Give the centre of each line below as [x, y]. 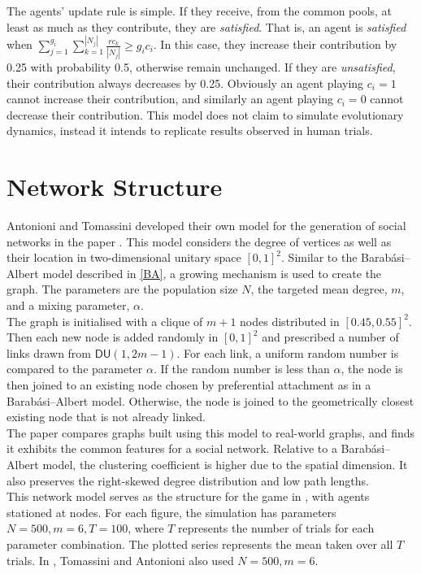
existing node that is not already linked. [106, 417]
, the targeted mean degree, [319, 289]
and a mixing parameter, [68, 305]
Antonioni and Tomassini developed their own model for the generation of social [206, 226]
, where [146, 528]
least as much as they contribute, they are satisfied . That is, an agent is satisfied [206, 26]
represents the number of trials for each [276, 528]
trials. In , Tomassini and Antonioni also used [120, 560]
